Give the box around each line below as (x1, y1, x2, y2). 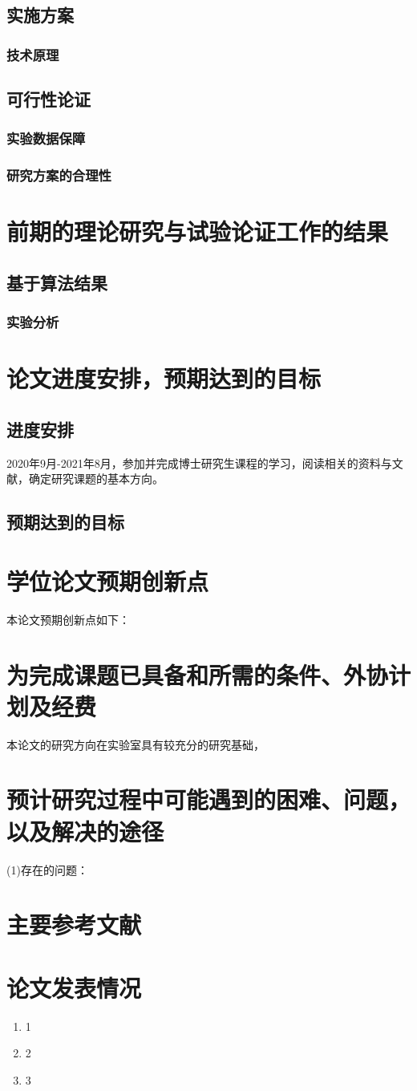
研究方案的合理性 (6, 165, 111, 185)
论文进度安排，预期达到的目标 (6, 362, 322, 395)
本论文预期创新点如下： (6, 610, 130, 627)
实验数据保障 (6, 128, 86, 148)
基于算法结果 (6, 270, 107, 294)
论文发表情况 (6, 971, 142, 1004)
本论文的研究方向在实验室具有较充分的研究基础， (6, 736, 265, 752)
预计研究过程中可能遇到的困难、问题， (6, 783, 411, 816)
